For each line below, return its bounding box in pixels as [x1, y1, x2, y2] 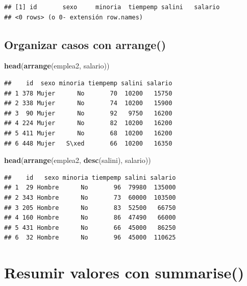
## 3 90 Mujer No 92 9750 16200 [4, 109, 172, 117]
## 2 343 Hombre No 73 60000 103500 [4, 194, 176, 201]
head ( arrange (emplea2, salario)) [4, 60, 110, 71]
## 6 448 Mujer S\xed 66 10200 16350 [4, 139, 172, 147]
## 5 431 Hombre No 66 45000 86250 [4, 224, 176, 231]
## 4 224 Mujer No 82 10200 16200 [4, 120, 172, 127]
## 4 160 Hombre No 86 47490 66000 [4, 214, 176, 222]
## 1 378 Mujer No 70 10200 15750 [4, 89, 172, 97]
